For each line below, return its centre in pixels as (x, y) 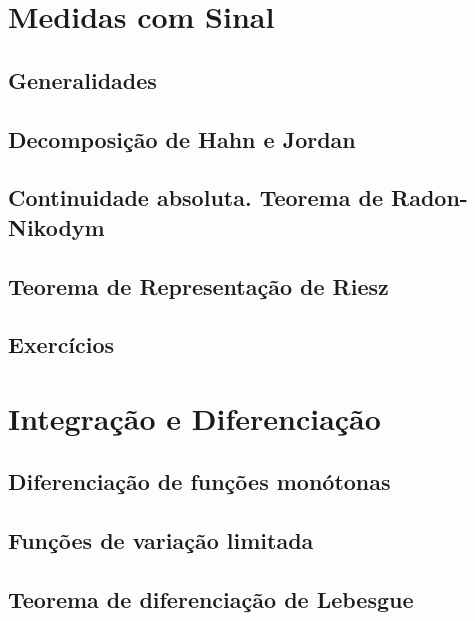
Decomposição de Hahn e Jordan (182, 138)
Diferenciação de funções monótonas (199, 481)
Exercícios (61, 344)
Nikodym (56, 226)
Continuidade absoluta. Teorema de (195, 197)
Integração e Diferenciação (194, 417)
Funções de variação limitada (161, 540)
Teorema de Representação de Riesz (198, 285)
